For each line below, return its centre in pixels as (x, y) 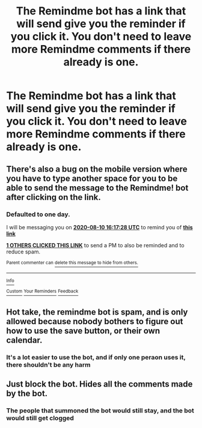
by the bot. (27, 393)
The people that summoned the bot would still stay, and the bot (100, 411)
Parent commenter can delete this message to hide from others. (72, 262)
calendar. (24, 340)
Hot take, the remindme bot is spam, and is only (97, 312)
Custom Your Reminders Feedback (42, 291)
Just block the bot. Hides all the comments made (99, 384)
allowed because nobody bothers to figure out (95, 321)
